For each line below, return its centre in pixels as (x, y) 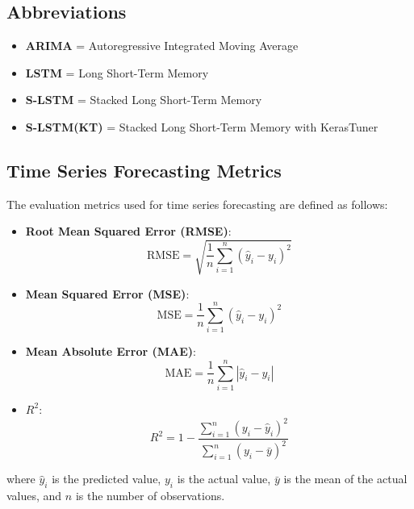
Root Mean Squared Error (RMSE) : (128, 231)
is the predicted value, (107, 479)
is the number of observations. (150, 496)
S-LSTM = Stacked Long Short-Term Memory (144, 100)
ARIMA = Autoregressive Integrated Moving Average (162, 46)
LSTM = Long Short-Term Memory (117, 72)
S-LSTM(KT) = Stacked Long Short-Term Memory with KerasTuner (202, 126)
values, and (34, 496)
